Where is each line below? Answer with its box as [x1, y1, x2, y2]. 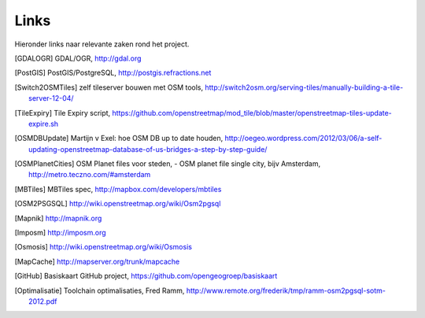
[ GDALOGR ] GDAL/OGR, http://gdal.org [14, 54, 142, 63]
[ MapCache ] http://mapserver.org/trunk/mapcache [14, 257, 180, 266]
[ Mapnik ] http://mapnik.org [14, 213, 102, 223]
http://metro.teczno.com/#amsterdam [28, 170, 151, 179]
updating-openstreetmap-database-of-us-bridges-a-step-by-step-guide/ [28, 144, 268, 153]
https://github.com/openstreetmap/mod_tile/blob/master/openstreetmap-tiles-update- [112, 108, 393, 117]
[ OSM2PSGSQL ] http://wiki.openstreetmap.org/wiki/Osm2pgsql [14, 199, 221, 209]
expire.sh [28, 119, 59, 128]
